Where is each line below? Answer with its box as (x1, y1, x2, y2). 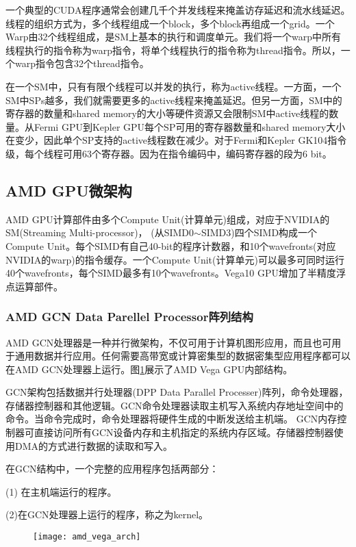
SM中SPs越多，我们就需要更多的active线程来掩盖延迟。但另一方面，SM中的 (5, 92, 342, 107)
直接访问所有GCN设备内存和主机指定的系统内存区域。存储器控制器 (34, 425, 334, 440)
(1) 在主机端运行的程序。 (5, 484, 117, 498)
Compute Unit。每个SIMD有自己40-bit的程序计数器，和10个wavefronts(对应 (5, 238, 336, 253)
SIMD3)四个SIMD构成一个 (201, 225, 318, 240)
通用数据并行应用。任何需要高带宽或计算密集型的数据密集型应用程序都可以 (14, 348, 351, 363)
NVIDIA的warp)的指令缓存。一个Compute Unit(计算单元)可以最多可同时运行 (5, 252, 344, 266)
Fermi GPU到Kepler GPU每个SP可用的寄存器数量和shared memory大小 (34, 119, 346, 133)
